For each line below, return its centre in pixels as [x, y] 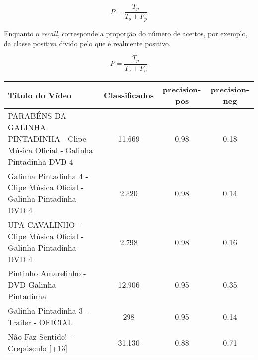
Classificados [129, 95]
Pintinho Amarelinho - [47, 273]
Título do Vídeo [40, 95]
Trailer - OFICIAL [40, 322]
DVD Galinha [32, 285]
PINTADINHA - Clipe [47, 139]
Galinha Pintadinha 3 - [48, 311]
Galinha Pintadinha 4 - [48, 176]
